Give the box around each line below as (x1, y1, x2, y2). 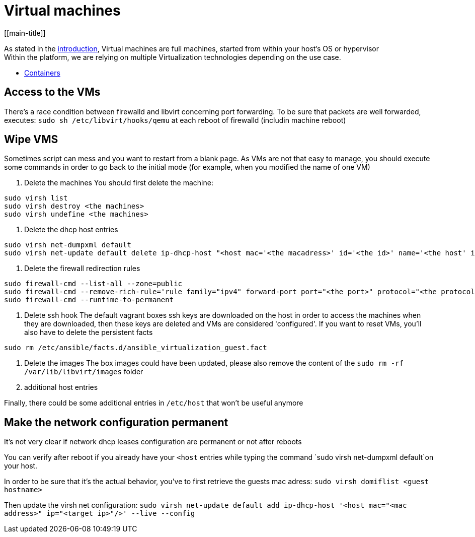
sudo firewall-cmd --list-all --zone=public (4, 280, 183, 288)
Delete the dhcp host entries (24, 225, 118, 234)
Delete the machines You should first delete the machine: (24, 178, 213, 187)
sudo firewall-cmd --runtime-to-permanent (4, 296, 174, 304)
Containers (24, 68, 60, 77)
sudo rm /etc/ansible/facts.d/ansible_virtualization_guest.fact (4, 344, 267, 352)
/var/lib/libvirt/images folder (24, 367, 143, 376)
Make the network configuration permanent (4, 416, 228, 429)
